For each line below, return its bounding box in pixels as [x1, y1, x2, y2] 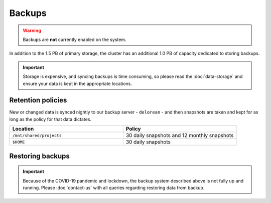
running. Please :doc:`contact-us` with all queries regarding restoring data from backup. [23, 184, 205, 190]
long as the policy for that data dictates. [9, 116, 91, 122]
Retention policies [9, 96, 67, 104]
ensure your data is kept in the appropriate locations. [23, 80, 132, 86]
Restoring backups [9, 151, 70, 160]
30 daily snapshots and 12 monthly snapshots [125, 132, 234, 139]
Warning [23, 27, 41, 33]
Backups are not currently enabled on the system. [23, 36, 126, 42]
